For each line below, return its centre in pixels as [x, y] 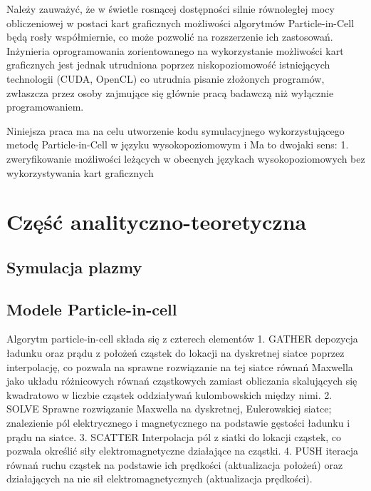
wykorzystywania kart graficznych [80, 172]
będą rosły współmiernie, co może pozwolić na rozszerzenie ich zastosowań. [170, 37]
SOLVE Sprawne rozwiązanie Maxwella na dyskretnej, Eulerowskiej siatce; [169, 409]
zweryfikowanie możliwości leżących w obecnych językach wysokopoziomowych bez [186, 158]
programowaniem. [45, 107]
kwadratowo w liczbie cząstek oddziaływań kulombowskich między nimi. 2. [169, 394]
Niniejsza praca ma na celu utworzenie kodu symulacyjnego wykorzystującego [176, 130]
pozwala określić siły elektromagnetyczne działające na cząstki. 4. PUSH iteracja [183, 451]
